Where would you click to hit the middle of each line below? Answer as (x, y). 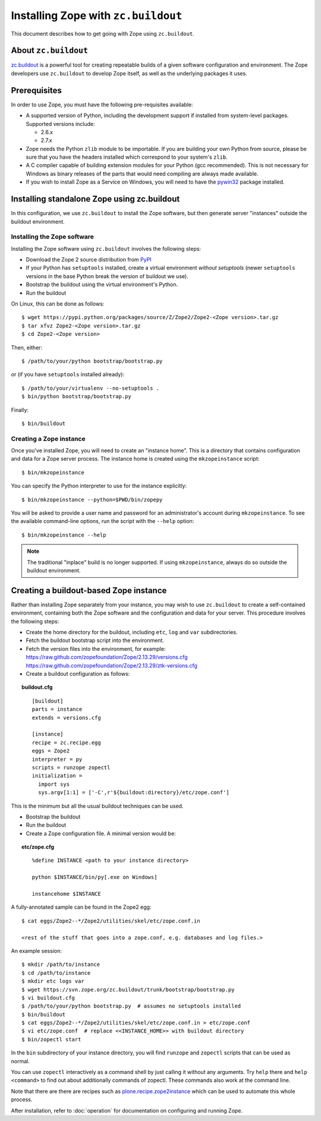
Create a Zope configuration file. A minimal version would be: (101, 833)
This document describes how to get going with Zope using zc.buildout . (103, 33)
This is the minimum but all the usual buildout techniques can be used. (97, 806)
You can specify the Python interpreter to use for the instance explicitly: (99, 486)
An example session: (36, 950)
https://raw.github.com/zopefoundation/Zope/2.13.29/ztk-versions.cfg (111, 665)
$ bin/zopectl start (51, 1039)
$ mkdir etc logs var (53, 981)
